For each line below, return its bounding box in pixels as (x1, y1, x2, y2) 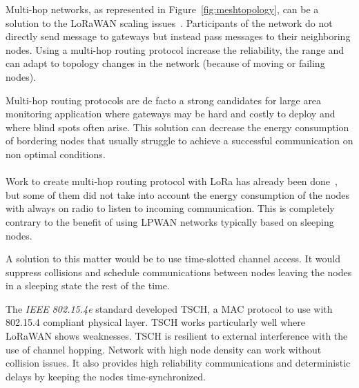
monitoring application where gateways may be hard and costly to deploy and (6, 106, 336, 121)
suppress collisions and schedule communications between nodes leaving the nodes (6, 264, 352, 279)
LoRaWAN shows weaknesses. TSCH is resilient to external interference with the (6, 329, 348, 343)
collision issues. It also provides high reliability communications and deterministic (6, 356, 351, 370)
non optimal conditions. (6, 146, 106, 161)
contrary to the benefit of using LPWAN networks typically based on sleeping (6, 214, 334, 229)
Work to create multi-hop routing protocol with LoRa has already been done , (6, 174, 338, 188)
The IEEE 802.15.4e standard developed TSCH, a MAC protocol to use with (6, 301, 333, 316)
